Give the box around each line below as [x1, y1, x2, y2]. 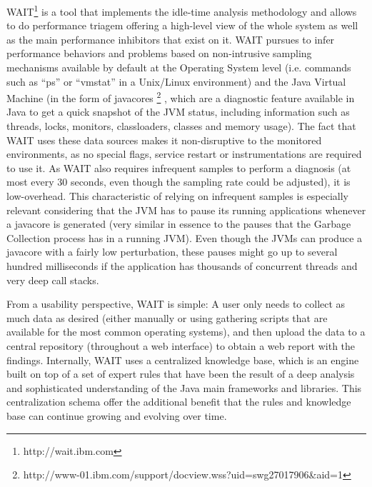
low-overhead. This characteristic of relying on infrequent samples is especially [6, 189, 348, 204]
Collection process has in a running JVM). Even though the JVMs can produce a [6, 230, 363, 245]
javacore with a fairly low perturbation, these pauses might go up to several [6, 244, 338, 259]
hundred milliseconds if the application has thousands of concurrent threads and [6, 258, 358, 273]
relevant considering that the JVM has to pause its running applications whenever [6, 202, 366, 217]
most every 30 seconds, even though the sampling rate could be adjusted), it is [6, 174, 351, 189]
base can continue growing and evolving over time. [6, 408, 227, 423]
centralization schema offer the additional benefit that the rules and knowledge [6, 394, 351, 409]
